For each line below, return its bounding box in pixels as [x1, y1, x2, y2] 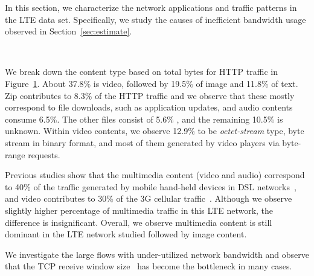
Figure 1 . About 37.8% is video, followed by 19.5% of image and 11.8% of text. [5, 77, 298, 89]
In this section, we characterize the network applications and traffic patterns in [5, 1, 297, 13]
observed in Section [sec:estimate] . [5, 25, 132, 37]
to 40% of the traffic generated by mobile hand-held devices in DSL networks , [5, 180, 296, 193]
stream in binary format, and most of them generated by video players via [5, 136, 280, 149]
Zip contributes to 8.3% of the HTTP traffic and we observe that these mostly [5, 89, 295, 101]
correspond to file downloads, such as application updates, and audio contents [5, 101, 293, 114]
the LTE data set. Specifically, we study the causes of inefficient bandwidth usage [5, 13, 306, 25]
